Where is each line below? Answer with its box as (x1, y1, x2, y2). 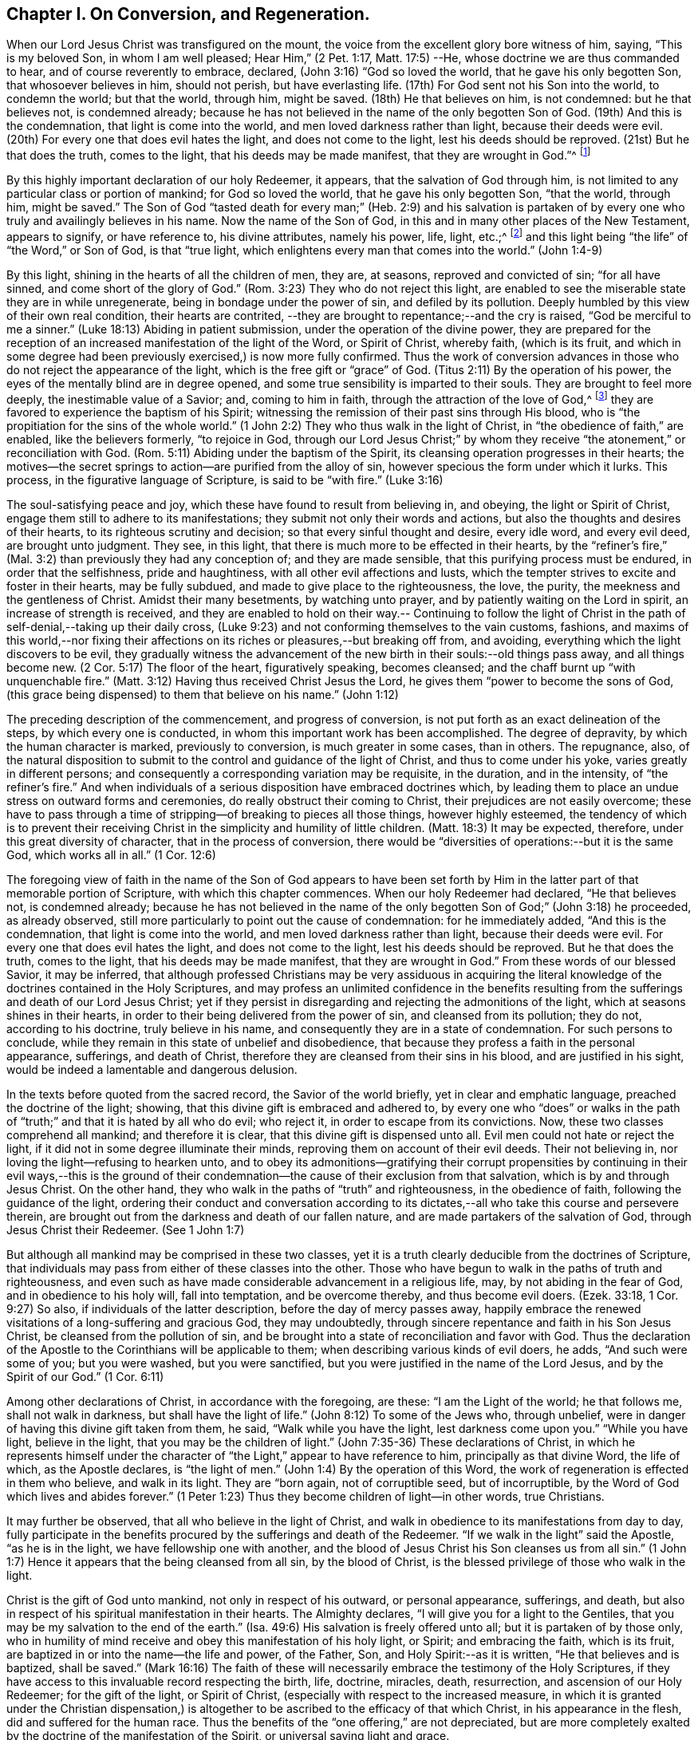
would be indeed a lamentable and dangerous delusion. (6, 1063, 298, 1077)
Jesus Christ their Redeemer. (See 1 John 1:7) (6, 1223, 245, 1237)
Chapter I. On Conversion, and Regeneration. (6, 4, 370, 24)
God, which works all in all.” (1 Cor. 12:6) (6, 848, 216, 862)
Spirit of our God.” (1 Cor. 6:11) (6, 1370, 164, 1384)
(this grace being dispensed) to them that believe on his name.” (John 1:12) (6, 688, 399, 702)
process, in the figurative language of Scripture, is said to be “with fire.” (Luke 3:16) (6, 473, 444, 487)
